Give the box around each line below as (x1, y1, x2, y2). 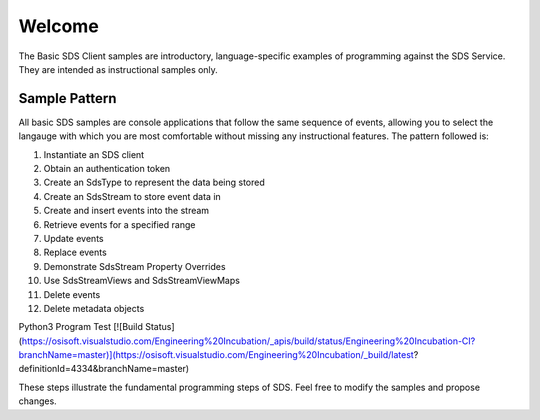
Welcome (18, 15, 99, 37)
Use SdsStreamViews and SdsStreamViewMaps (43, 275, 240, 287)
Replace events (43, 246, 107, 259)
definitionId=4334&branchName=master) (18, 363, 190, 375)
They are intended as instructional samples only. (18, 63, 219, 75)
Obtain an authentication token (43, 163, 171, 175)
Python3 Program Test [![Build (18, 321, 144, 333)
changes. (18, 395, 57, 407)
